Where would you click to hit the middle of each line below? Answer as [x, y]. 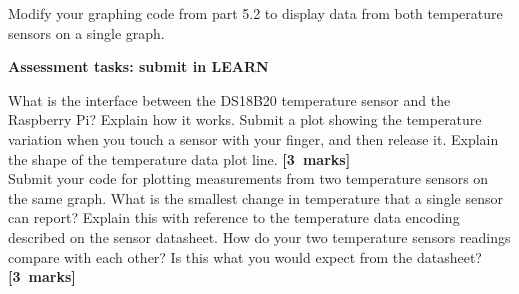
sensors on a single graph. [86, 32]
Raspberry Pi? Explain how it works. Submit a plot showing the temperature [245, 119]
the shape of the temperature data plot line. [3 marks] [179, 158]
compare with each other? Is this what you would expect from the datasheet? [245, 256]
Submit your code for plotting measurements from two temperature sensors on [248, 178]
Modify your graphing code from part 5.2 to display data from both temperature [255, 13]
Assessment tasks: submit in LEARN [138, 66]
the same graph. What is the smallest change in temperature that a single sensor [255, 197]
